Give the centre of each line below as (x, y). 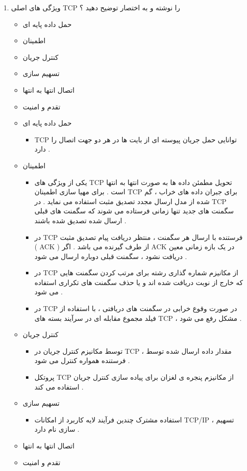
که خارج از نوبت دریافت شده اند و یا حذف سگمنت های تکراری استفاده (139, 282)
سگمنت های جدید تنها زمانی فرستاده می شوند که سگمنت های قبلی (134, 211)
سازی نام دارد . (57, 429)
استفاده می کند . (59, 386)
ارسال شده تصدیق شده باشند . (80, 220)
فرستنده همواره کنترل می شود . (82, 360)
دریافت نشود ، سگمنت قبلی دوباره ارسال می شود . (111, 256)
